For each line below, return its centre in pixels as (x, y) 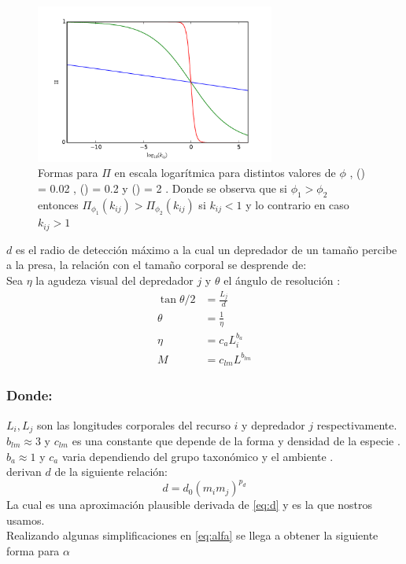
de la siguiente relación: (111, 472)
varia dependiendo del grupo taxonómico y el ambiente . (197, 456)
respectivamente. (357, 424)
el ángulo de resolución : (282, 280)
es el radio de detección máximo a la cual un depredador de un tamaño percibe (206, 249)
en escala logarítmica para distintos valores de (225, 173)
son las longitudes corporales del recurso (133, 424)
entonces (58, 204)
